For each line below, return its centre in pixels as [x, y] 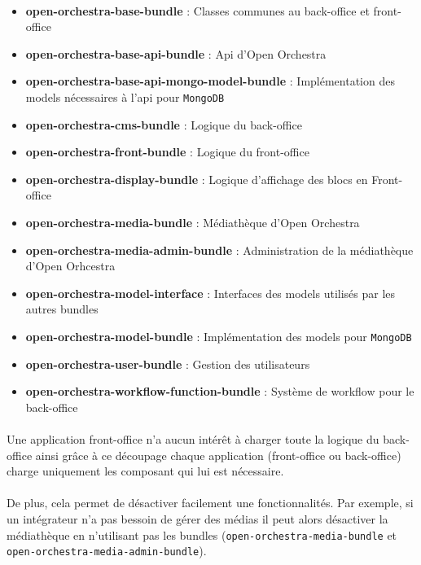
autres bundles [62, 309]
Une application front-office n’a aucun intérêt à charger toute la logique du [193, 439]
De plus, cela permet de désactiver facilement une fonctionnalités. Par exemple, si [210, 503]
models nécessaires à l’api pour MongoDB [125, 96]
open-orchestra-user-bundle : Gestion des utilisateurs [168, 364]
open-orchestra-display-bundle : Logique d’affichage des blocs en [197, 179]
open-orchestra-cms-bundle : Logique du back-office [164, 124]
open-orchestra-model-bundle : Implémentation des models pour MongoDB [219, 336]
